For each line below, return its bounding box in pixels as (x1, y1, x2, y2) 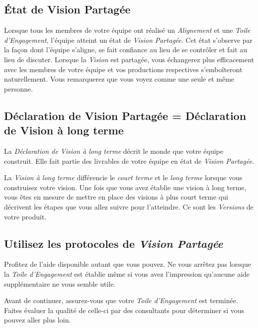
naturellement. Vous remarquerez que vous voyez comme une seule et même (4, 74, 235, 84)
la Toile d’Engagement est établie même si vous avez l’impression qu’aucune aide (4, 268, 250, 279)
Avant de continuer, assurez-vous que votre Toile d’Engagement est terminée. (4, 295, 238, 306)
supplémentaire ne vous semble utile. (4, 278, 116, 289)
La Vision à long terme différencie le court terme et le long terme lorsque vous (4, 172, 243, 183)
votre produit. (4, 211, 47, 221)
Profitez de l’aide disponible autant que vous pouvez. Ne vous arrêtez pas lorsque (4, 259, 251, 269)
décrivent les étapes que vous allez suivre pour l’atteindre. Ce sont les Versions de (4, 201, 254, 212)
